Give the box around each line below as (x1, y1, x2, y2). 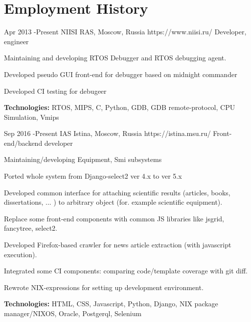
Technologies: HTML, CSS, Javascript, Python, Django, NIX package (4, 298, 218, 309)
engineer (4, 36, 29, 46)
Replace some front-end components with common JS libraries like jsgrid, (4, 213, 225, 223)
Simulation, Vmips (4, 111, 59, 122)
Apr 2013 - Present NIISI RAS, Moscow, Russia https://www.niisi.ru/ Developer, (4, 27, 247, 37)
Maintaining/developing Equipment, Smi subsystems (4, 154, 162, 164)
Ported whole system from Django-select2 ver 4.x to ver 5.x (4, 171, 182, 181)
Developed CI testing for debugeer (4, 85, 107, 96)
